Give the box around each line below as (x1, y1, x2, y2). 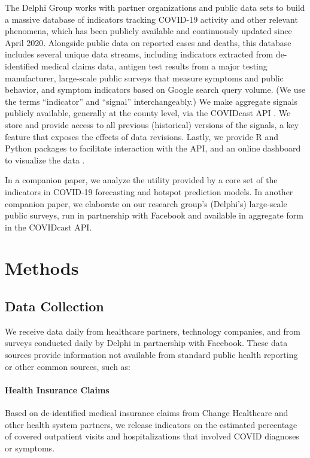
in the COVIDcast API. (5, 220, 92, 233)
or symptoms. (5, 441, 55, 454)
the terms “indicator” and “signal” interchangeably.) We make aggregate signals (5, 95, 297, 107)
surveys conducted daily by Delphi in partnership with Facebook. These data (5, 336, 288, 349)
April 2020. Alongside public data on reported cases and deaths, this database (5, 36, 291, 48)
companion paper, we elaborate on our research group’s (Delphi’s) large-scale (5, 197, 287, 210)
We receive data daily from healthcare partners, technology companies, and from (5, 324, 300, 337)
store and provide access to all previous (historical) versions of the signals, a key (5, 118, 299, 131)
